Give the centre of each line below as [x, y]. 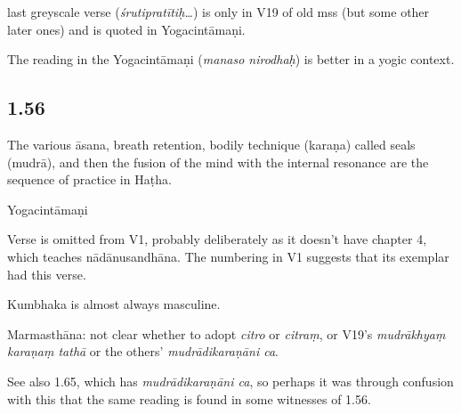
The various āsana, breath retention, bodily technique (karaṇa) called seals [211, 144]
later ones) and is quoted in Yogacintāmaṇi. [126, 29]
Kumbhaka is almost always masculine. [114, 304]
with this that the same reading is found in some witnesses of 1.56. [189, 398]
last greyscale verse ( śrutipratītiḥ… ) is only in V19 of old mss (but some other [218, 12]
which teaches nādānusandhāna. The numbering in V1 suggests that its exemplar [228, 256]
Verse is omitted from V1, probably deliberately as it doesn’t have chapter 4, [217, 239]
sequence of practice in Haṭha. [89, 179]
